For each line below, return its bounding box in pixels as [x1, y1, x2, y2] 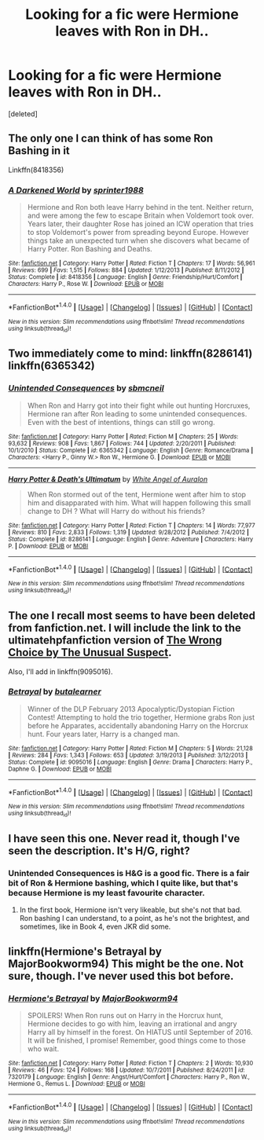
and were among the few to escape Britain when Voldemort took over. [27, 211, 254, 221]
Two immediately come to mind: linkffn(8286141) [8, 347, 253, 361]
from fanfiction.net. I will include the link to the [8, 621, 242, 635]
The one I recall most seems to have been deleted [8, 609, 256, 622]
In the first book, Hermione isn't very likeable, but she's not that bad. [19, 905, 242, 915]
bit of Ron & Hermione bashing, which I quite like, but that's [8, 878, 238, 889]
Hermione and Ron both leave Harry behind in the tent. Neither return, [27, 203, 254, 212]
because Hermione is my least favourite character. [8, 888, 206, 899]
